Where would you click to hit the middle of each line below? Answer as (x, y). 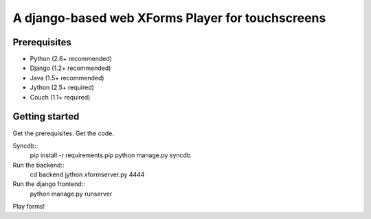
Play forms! (29, 207)
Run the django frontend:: (49, 184)
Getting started (46, 117)
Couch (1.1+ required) (60, 97)
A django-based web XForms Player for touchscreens (169, 18)
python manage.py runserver (71, 194)
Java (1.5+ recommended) (67, 78)
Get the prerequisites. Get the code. (64, 133)
